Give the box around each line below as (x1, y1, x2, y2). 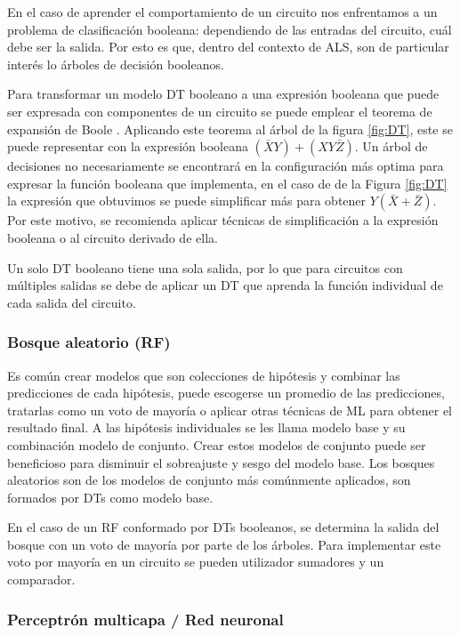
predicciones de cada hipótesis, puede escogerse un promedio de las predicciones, (7, 383, 445, 402)
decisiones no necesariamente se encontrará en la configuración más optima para (7, 157, 444, 175)
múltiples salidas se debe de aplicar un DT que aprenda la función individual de (7, 276, 443, 294)
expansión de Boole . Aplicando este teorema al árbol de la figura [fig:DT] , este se (7, 119, 453, 138)
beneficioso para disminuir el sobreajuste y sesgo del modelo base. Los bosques (7, 453, 435, 471)
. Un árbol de (354, 137, 428, 156)
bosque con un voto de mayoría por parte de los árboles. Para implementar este (7, 535, 441, 553)
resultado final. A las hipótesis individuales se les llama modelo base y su (7, 418, 406, 437)
